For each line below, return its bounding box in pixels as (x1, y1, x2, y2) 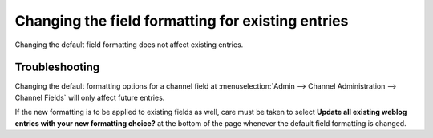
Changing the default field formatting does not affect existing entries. (14, 40, 244, 49)
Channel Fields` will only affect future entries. (14, 93, 165, 102)
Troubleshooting (14, 61, 100, 74)
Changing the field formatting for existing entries (14, 12, 349, 30)
